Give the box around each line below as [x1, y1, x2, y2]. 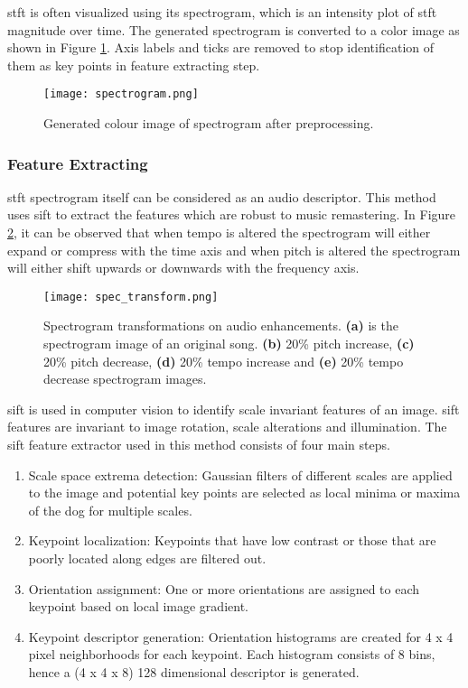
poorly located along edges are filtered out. [28, 549, 267, 567]
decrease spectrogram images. [43, 369, 207, 388]
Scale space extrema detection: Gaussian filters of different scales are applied [28, 465, 453, 484]
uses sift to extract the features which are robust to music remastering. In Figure [7, 205, 456, 224]
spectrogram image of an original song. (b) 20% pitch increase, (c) [43, 334, 415, 353]
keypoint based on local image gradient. [28, 597, 248, 616]
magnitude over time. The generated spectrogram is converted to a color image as [7, 20, 460, 39]
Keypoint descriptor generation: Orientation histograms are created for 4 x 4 [28, 627, 454, 646]
